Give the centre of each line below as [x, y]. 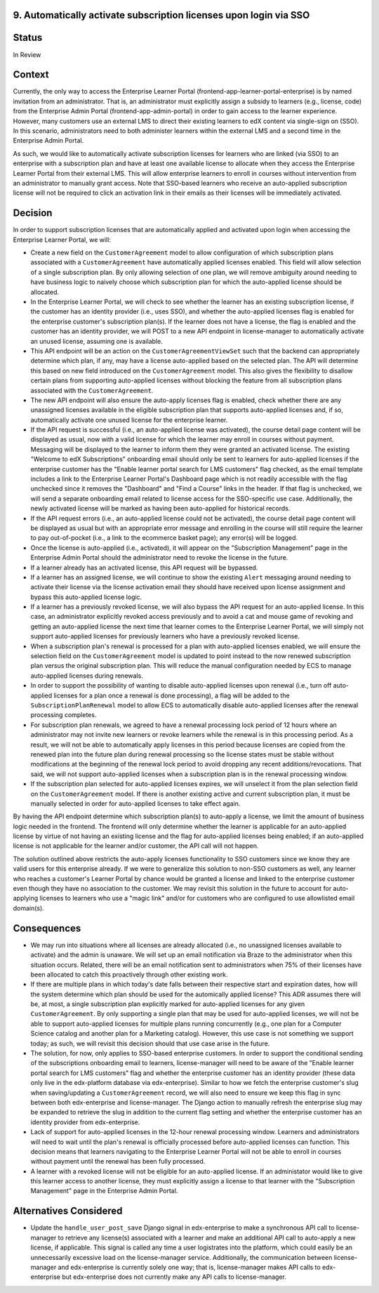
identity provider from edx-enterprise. [85, 1122]
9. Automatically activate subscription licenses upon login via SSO [161, 15]
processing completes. [64, 715]
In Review [27, 54]
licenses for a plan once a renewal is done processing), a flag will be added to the [172, 695]
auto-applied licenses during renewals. [87, 676]
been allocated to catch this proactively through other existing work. [129, 974]
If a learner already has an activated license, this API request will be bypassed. [144, 567]
